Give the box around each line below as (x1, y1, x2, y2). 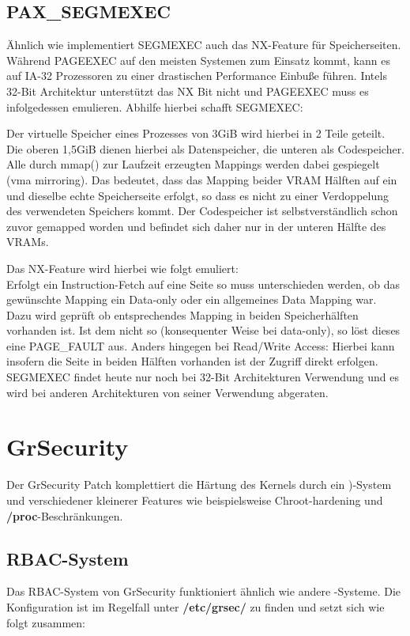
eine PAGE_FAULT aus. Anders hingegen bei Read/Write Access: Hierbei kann (6, 337, 395, 354)
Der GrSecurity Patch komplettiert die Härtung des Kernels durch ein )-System (6, 476, 392, 493)
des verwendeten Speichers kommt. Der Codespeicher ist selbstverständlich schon (6, 203, 398, 219)
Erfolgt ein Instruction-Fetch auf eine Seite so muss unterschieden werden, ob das (6, 275, 400, 292)
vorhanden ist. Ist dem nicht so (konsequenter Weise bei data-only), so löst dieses (6, 322, 401, 339)
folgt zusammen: (6, 614, 86, 630)
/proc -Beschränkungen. (6, 507, 123, 524)
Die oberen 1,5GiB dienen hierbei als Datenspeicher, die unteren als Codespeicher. (6, 140, 405, 157)
